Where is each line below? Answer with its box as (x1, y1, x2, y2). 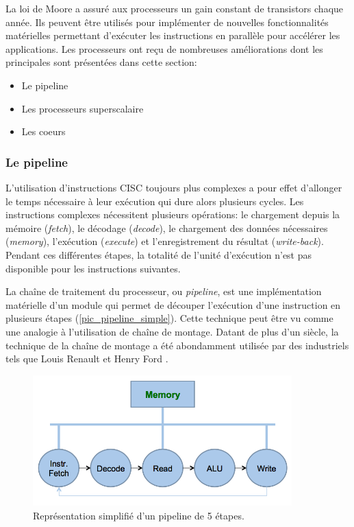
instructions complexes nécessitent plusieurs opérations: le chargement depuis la (5, 207, 340, 222)
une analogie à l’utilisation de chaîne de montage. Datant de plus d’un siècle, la (5, 324, 339, 338)
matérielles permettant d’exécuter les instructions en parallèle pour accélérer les (5, 28, 340, 43)
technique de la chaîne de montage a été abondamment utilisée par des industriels (5, 338, 349, 352)
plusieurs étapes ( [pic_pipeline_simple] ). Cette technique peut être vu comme (5, 311, 333, 325)
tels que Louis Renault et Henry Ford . (5, 351, 168, 366)
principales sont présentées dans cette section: (5, 55, 197, 69)
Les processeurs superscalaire (21, 101, 144, 115)
